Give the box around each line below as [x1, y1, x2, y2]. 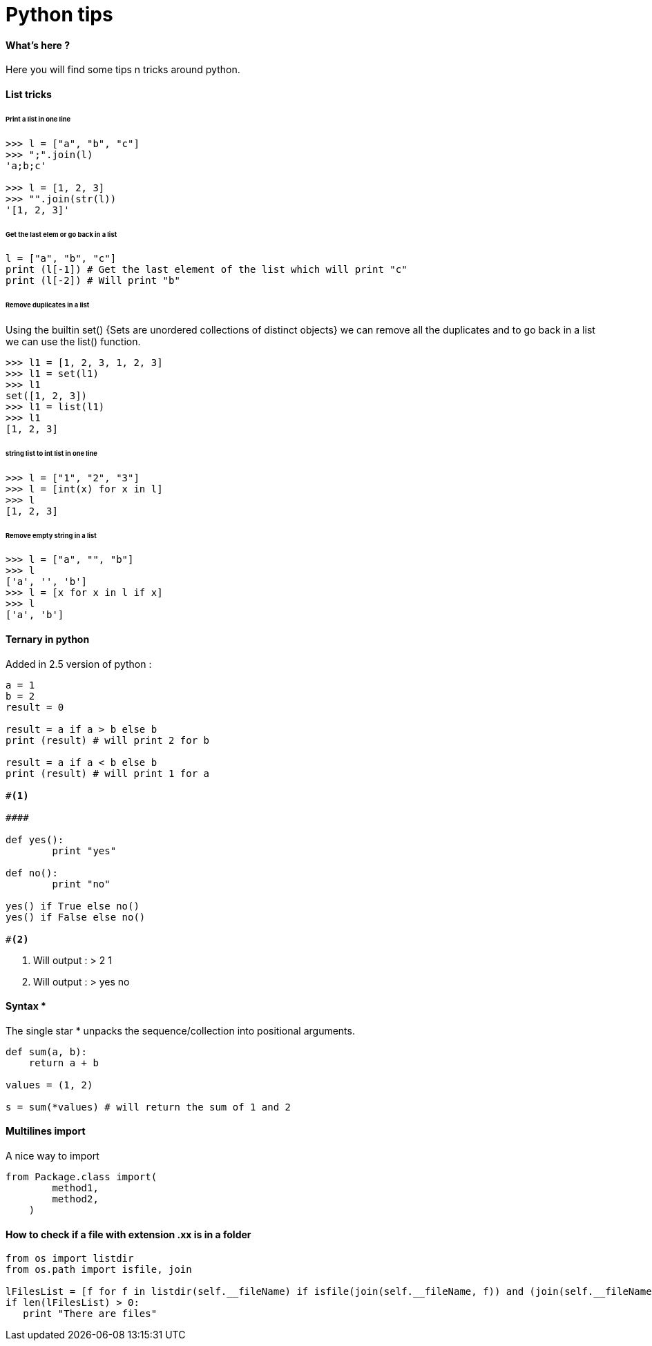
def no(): [6, 867, 58, 878]
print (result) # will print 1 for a [6, 767, 210, 779]
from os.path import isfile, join [6, 1264, 192, 1276]
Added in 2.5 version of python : [6, 657, 152, 670]
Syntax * [6, 1000, 46, 1012]
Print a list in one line [6, 115, 71, 123]
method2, [52, 1193, 99, 1205]
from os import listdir [6, 1253, 134, 1265]
